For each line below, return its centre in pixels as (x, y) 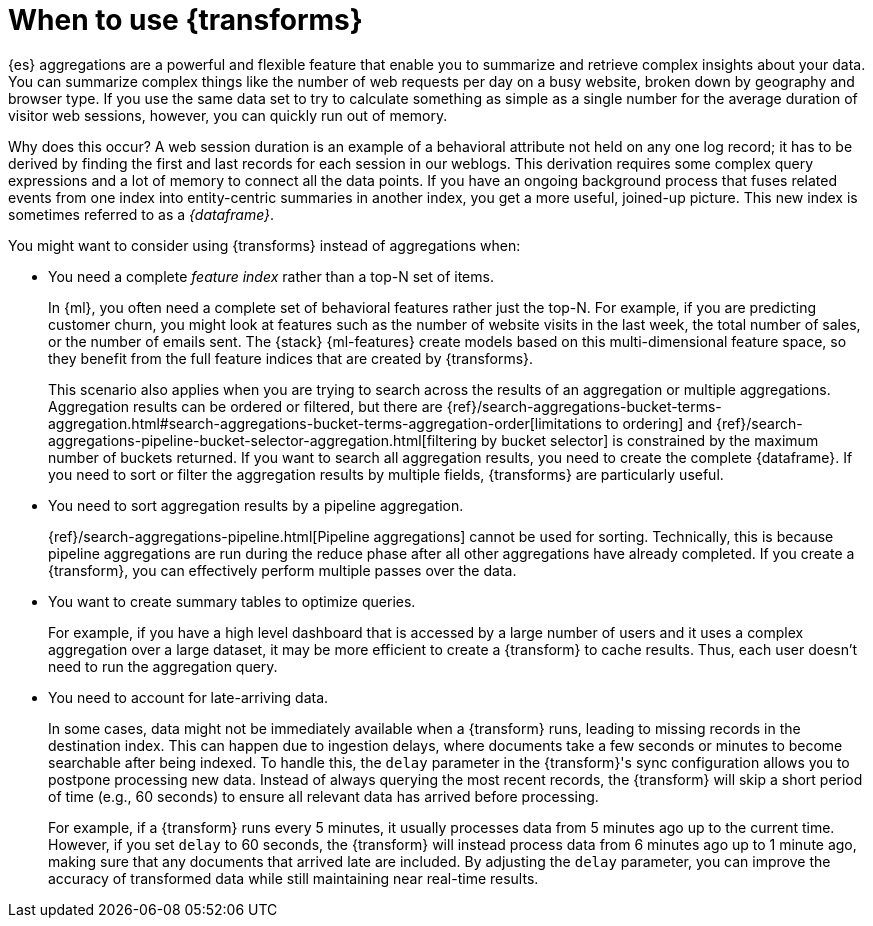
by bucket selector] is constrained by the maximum (650, 440)
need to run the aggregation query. (163, 666)
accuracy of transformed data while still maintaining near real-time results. (293, 878)
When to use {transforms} (185, 20)
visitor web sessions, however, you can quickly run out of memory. (228, 115)
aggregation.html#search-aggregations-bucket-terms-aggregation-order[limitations (325, 423)
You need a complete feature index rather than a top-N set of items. (271, 276)
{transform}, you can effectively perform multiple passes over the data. (282, 570)
